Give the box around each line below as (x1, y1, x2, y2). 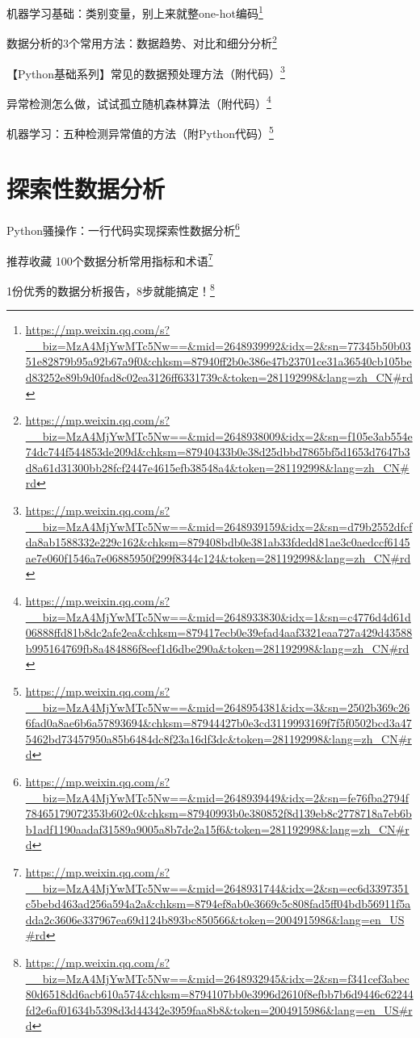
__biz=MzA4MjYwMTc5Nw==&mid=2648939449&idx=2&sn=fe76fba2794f (25, 789, 409, 806)
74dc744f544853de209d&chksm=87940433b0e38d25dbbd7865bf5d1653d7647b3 (25, 443, 410, 460)
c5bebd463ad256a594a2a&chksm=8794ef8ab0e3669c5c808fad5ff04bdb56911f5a (25, 895, 411, 912)
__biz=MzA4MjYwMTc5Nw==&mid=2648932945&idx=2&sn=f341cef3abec (25, 969, 409, 986)
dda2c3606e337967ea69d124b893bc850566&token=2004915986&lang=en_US (25, 910, 405, 927)
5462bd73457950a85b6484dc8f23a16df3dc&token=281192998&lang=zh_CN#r (25, 730, 412, 747)
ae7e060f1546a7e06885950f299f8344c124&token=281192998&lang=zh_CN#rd (25, 549, 411, 566)
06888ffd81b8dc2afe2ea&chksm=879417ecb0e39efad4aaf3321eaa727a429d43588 (25, 624, 413, 641)
